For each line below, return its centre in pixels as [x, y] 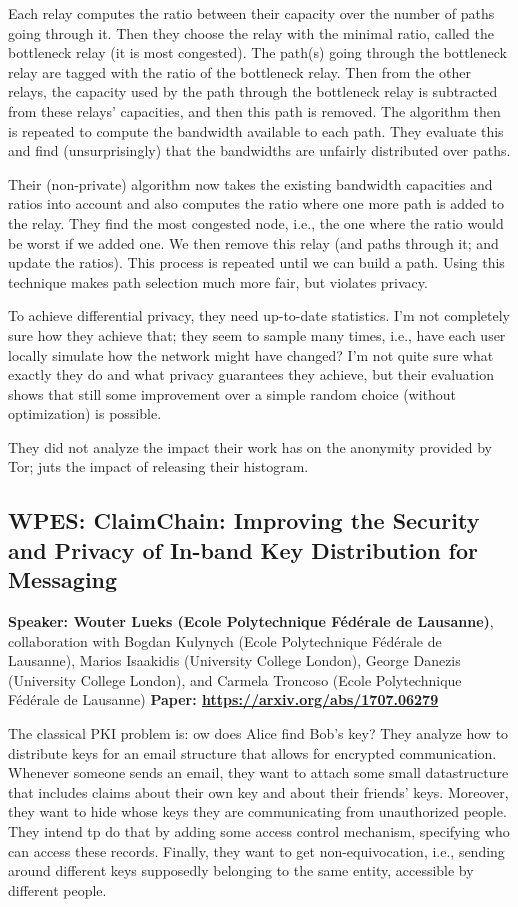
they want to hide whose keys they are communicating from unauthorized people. [257, 811]
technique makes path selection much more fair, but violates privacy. [218, 281]
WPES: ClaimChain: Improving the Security [244, 520]
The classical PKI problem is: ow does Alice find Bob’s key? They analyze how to [258, 733]
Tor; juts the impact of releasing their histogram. [158, 466]
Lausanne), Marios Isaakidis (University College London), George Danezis [234, 660]
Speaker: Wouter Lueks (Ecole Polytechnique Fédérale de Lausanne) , [251, 621]
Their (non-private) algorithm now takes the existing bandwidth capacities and [250, 183]
